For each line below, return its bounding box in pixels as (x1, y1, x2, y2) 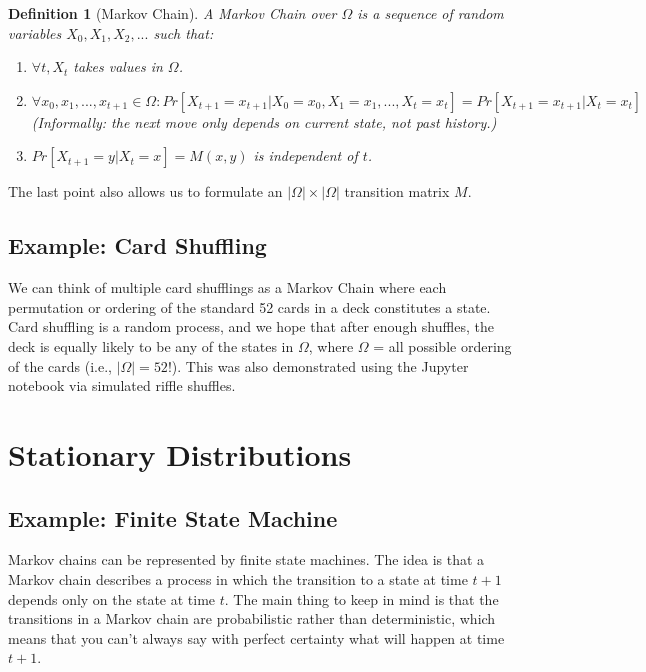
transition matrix (344, 181, 450, 202)
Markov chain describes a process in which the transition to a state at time (8, 568, 468, 589)
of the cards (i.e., (8, 355, 112, 376)
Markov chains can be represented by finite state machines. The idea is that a (8, 549, 485, 570)
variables (8, 22, 62, 43)
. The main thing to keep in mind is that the (224, 588, 499, 609)
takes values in (73, 56, 163, 77)
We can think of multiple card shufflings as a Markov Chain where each (8, 277, 447, 298)
